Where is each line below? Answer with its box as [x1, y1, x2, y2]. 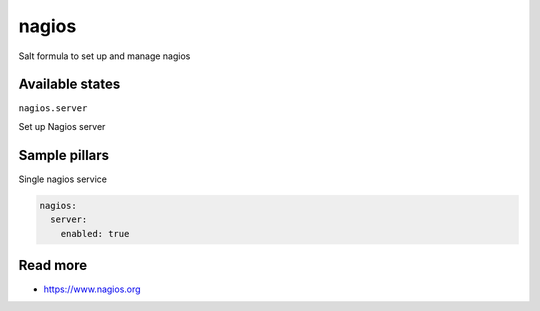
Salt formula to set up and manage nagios [18, 50, 191, 62]
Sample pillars [18, 146, 110, 164]
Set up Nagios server [18, 120, 106, 132]
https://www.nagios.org [43, 283, 141, 295]
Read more [18, 256, 88, 274]
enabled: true [60, 228, 130, 239]
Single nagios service [18, 173, 108, 185]
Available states [18, 76, 121, 93]
